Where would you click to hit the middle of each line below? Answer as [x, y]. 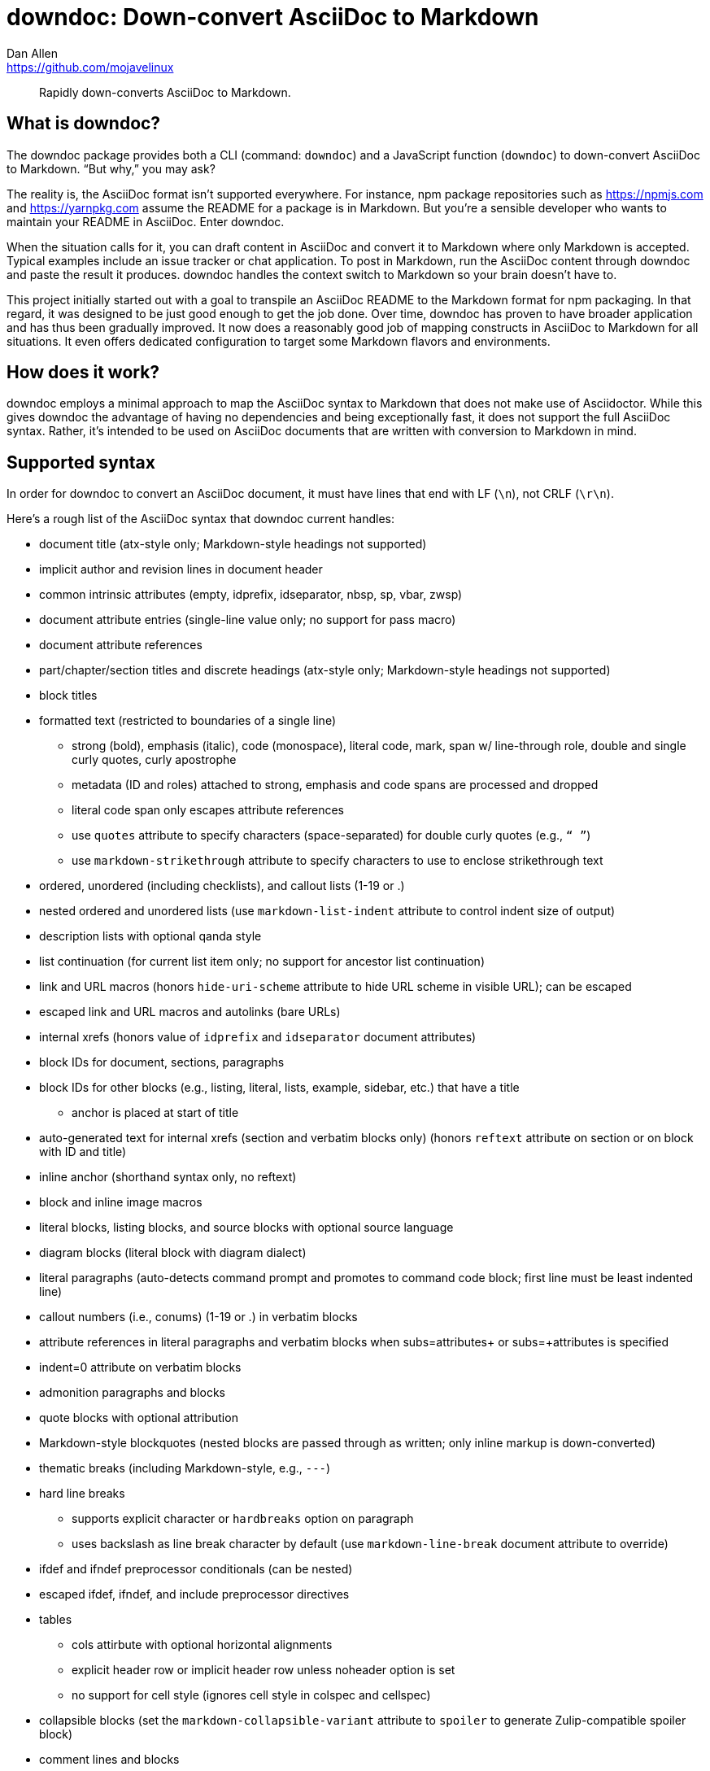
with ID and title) [83, 1152]
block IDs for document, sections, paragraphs [162, 1062]
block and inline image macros [121, 1202]
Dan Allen [33, 53]
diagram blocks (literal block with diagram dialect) [173, 1253]
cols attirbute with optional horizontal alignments [202, 1645]
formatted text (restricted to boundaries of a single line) [188, 721]
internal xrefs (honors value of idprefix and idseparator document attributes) [258, 1037]
